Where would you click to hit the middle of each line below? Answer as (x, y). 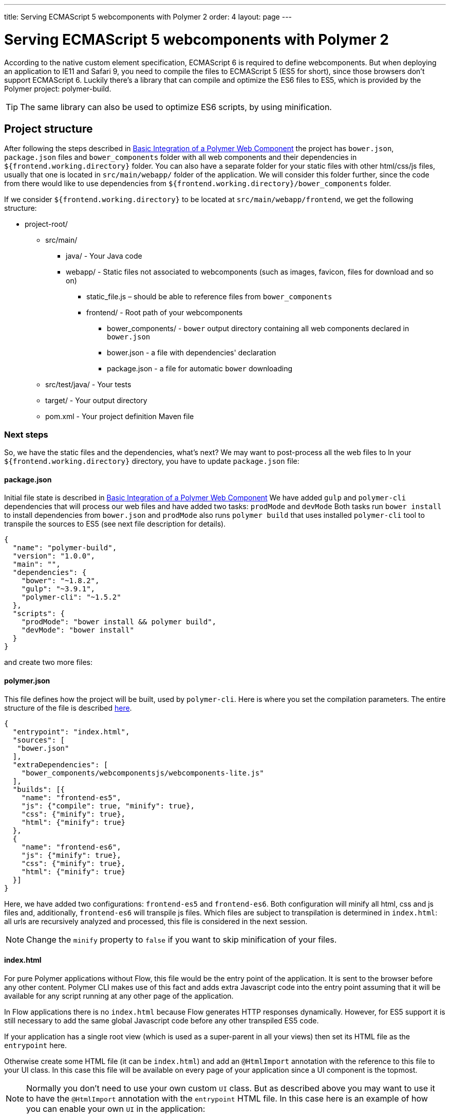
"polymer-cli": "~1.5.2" (71, 597)
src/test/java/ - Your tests (88, 385)
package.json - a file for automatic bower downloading (200, 369)
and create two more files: (49, 662)
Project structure (49, 129)
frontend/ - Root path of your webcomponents (165, 313)
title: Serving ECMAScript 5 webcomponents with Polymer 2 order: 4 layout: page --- (148, 17)
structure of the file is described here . (68, 708)
